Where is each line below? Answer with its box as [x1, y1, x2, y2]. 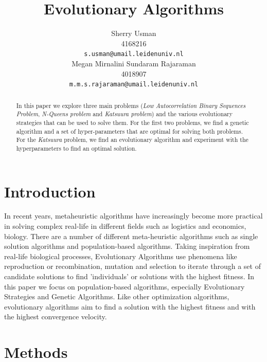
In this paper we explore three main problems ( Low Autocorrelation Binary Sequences [16, 101, 246, 110]
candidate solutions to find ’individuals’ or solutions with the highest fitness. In [4, 271, 255, 282]
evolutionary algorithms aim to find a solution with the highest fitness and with [4, 301, 256, 312]
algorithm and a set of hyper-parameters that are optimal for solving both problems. [16, 126, 243, 135]
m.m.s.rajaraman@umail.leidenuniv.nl [69, 81, 199, 88]
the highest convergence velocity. [4, 311, 107, 322]
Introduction [4, 180, 96, 202]
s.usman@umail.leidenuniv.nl [84, 50, 184, 58]
